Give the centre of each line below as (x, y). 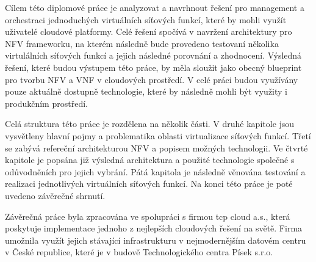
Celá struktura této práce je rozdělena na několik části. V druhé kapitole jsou (150, 124)
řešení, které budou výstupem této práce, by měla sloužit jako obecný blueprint (153, 67)
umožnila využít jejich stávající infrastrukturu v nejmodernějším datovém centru (156, 240)
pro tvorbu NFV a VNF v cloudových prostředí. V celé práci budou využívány (152, 79)
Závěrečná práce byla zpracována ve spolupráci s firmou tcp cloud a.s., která (148, 216)
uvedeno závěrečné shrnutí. (55, 195)
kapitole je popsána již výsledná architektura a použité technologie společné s (150, 160)
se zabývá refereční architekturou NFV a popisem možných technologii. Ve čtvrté (156, 147)
